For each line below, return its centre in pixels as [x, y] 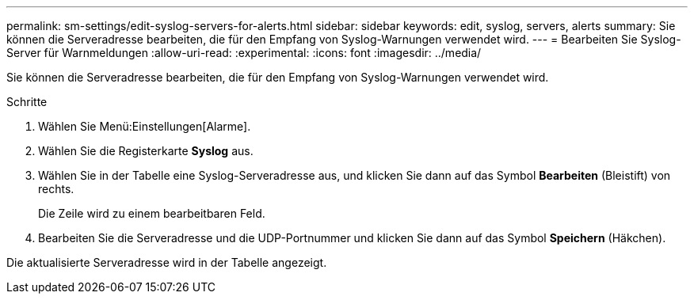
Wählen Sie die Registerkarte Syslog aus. [146, 151]
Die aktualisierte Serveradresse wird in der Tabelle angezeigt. [167, 262]
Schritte [27, 102]
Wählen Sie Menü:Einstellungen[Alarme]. [145, 126]
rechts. [56, 189]
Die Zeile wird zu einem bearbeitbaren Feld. [152, 213]
